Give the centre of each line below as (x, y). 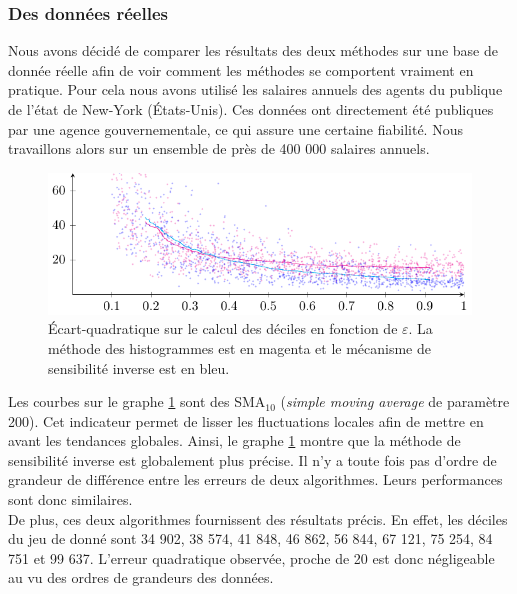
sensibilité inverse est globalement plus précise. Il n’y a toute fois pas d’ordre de (252, 459)
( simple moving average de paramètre (395, 401)
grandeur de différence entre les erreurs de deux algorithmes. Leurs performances (255, 479)
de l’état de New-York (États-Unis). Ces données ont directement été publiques (251, 109)
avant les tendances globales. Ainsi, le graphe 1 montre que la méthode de (234, 440)
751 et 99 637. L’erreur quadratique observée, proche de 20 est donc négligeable (251, 557)
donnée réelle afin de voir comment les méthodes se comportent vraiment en (241, 69)
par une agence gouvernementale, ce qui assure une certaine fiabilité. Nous (235, 128)
